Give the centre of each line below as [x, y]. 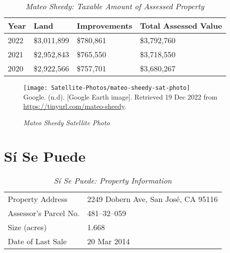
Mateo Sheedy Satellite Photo [67, 122]
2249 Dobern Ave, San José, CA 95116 [152, 199]
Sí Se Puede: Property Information [113, 180]
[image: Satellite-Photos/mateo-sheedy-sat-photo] [107, 88]
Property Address [38, 199]
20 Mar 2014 [108, 241]
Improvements [105, 25]
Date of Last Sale [37, 241]
